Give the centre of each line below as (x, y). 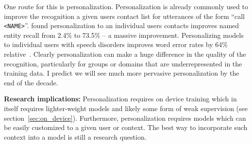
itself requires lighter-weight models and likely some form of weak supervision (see (126, 108)
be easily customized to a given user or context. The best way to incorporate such (126, 127)
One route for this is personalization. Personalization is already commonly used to (126, 6)
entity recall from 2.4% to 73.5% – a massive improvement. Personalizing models (124, 35)
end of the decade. (31, 82)
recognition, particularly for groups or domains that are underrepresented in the (123, 63)
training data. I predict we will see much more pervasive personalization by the (122, 73)
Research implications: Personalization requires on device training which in (120, 99)
